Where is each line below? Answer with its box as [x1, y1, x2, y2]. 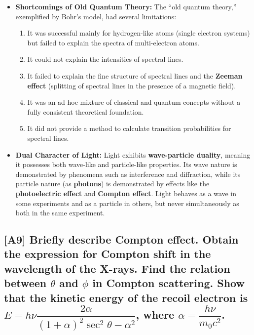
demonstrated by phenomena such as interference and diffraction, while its [15, 168, 241, 179]
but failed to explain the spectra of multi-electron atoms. [27, 37, 199, 47]
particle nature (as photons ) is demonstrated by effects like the [15, 178, 210, 189]
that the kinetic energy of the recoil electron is [4, 290, 248, 305]
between [4, 275, 47, 291]
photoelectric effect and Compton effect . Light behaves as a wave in [15, 188, 237, 198]
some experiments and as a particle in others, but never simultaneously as [15, 198, 239, 208]
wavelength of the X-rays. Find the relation [4, 260, 230, 276]
